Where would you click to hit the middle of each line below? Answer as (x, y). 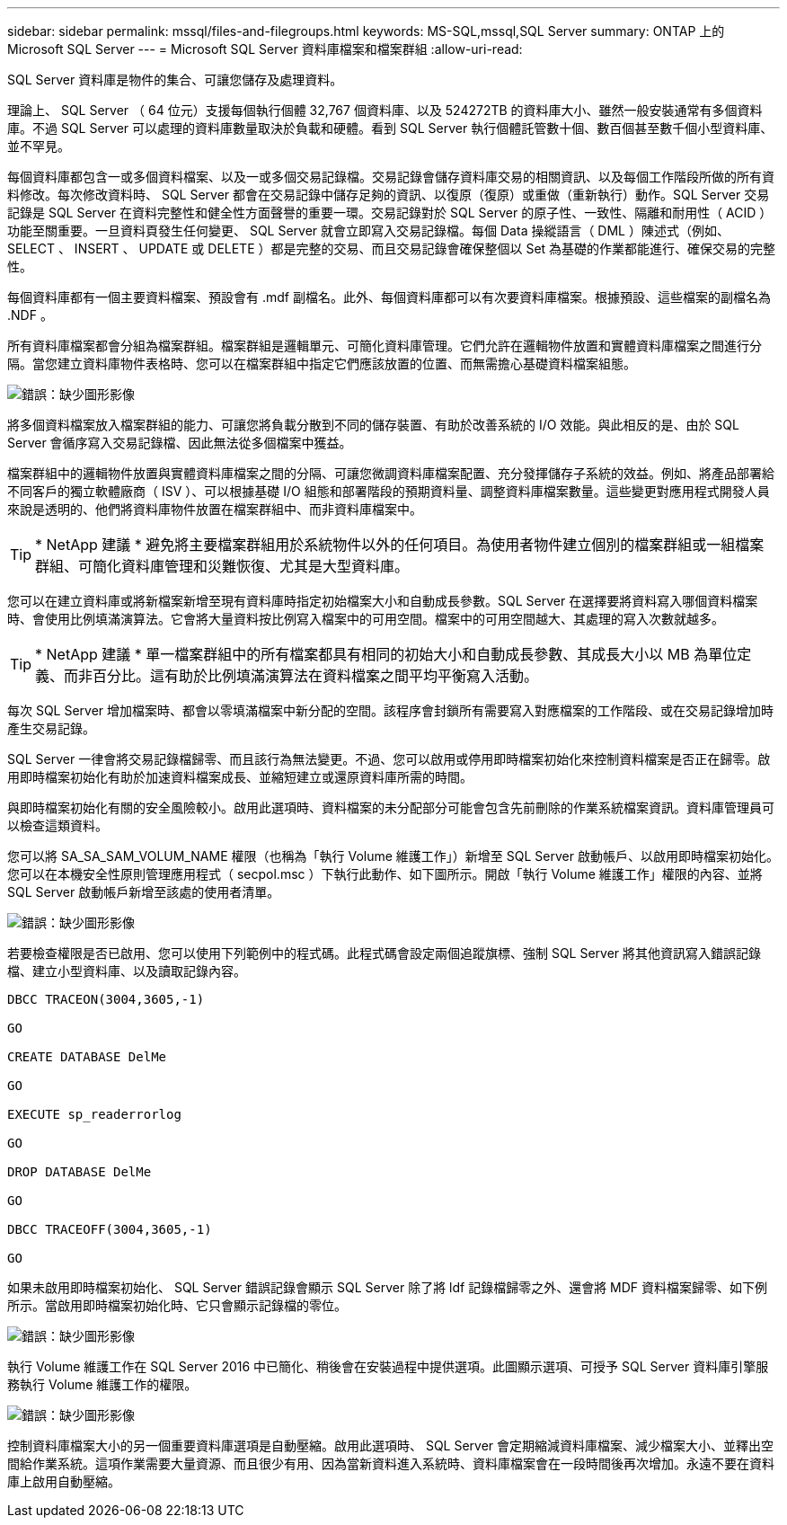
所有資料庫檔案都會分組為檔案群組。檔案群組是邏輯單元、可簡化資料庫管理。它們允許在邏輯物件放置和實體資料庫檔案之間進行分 (385, 346)
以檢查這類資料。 (57, 825)
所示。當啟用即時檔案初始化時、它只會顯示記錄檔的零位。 (177, 1305)
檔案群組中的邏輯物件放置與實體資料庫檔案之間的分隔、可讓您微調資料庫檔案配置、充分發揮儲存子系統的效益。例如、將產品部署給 (391, 473)
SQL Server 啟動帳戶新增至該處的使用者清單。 (144, 892)
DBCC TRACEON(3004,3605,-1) (106, 999)
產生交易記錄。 (51, 728)
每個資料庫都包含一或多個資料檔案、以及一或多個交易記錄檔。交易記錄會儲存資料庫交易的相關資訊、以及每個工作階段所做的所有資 (391, 177)
